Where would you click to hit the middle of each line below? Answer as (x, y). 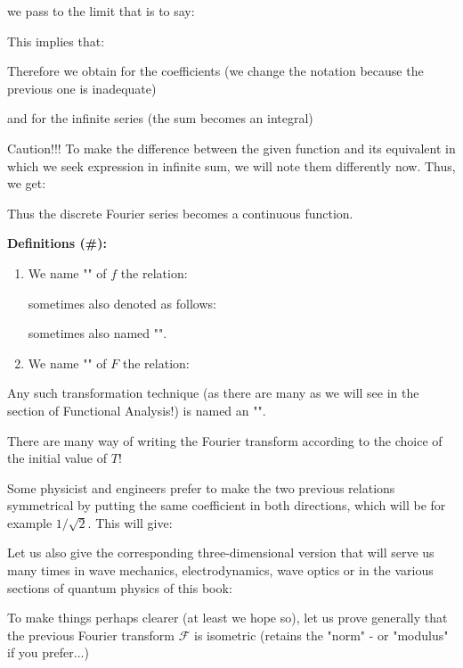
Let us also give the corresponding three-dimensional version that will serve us (221, 553)
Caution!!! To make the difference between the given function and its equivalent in (231, 148)
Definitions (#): (57, 243)
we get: (27, 183)
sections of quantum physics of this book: (120, 587)
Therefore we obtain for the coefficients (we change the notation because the (215, 71)
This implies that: (56, 41)
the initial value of (57, 458)
